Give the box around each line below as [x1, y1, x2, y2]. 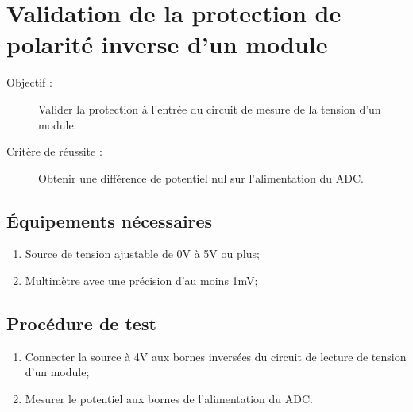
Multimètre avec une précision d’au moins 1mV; [25, 272, 258, 289]
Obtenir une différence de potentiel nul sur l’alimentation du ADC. [38, 169, 364, 186]
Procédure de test [6, 311, 156, 336]
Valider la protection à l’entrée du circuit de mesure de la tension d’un [38, 100, 381, 117]
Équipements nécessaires [6, 208, 213, 233]
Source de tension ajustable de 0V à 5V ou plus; [25, 245, 260, 262]
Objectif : [6, 74, 52, 90]
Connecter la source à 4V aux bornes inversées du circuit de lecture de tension [25, 348, 407, 364]
